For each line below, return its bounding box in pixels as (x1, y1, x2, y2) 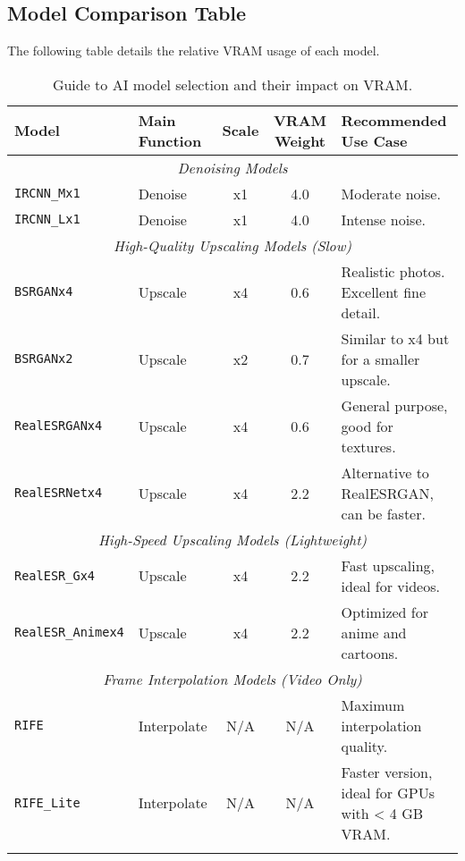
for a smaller (341, 348, 420, 369)
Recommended (341, 109, 447, 131)
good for (341, 415, 393, 436)
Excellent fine (341, 281, 427, 302)
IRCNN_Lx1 (14, 212, 80, 227)
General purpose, (341, 394, 448, 416)
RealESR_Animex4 (14, 625, 124, 640)
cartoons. (341, 642, 399, 663)
